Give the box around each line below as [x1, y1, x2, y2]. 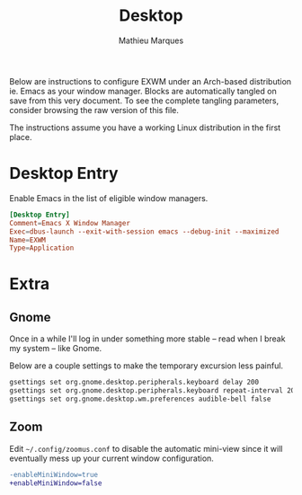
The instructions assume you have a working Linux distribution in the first [9, 122, 281, 133]
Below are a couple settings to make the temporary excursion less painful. [9, 360, 284, 371]
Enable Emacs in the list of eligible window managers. [9, 192, 209, 203]
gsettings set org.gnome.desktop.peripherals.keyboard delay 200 [9, 378, 259, 387]
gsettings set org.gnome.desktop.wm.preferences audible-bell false [9, 394, 271, 403]
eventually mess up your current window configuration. [9, 453, 214, 464]
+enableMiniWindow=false [9, 478, 102, 488]
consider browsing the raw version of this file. [9, 104, 180, 115]
